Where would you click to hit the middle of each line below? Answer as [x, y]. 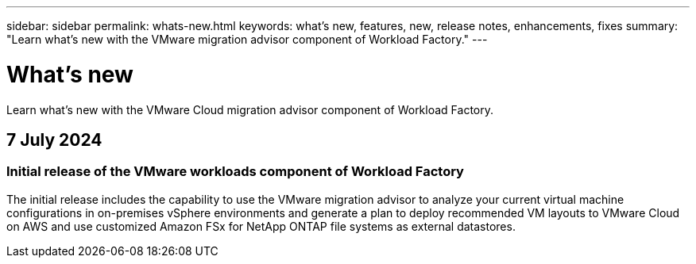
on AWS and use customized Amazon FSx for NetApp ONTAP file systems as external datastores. [261, 226]
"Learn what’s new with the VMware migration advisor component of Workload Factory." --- [247, 39]
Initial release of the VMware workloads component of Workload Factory [235, 172]
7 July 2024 [54, 140]
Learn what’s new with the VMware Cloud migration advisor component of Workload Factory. [250, 109]
